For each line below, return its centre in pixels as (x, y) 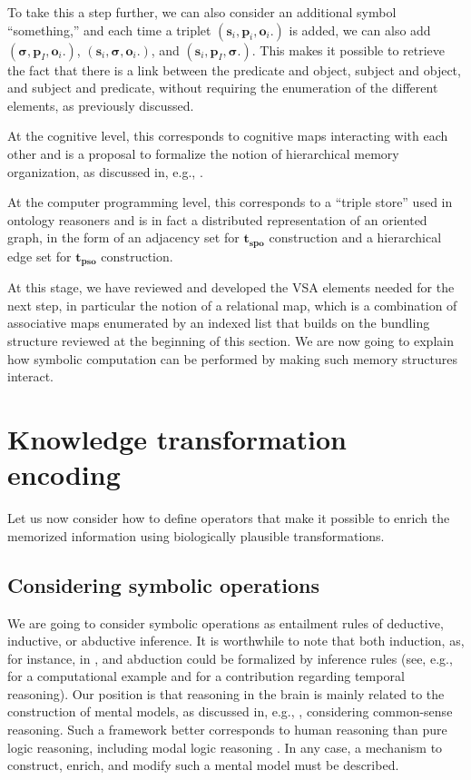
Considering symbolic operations (163, 584)
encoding (64, 474)
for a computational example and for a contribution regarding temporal (206, 676)
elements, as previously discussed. (101, 105)
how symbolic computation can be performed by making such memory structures (232, 358)
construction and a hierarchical (355, 237)
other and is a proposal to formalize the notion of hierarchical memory (203, 153)
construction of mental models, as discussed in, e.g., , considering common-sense (230, 711)
